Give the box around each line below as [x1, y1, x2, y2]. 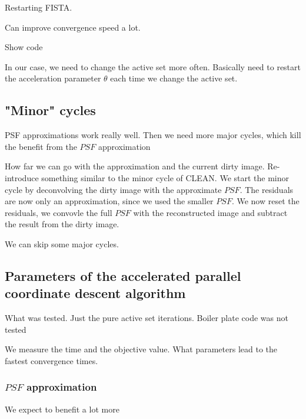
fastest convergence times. [5, 354, 98, 366]
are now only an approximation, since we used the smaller [5, 195, 214, 207]
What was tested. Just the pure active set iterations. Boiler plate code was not [5, 312, 288, 324]
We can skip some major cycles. [5, 237, 119, 250]
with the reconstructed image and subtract [133, 206, 288, 218]
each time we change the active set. [110, 72, 238, 84]
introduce [5, 171, 39, 184]
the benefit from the [5, 140, 77, 152]
